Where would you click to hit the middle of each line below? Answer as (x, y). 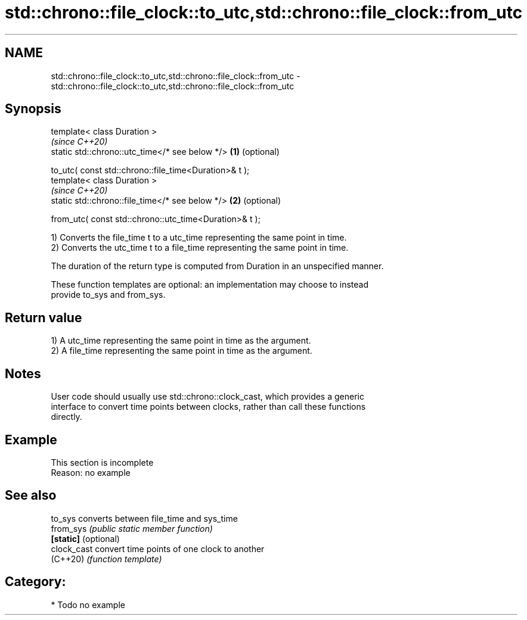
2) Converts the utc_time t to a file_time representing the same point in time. (200, 248)
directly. (66, 417)
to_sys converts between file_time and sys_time (144, 518)
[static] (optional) (85, 538)
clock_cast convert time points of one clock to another (158, 549)
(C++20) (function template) (106, 559)
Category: (35, 582)
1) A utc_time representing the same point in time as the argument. (181, 341)
